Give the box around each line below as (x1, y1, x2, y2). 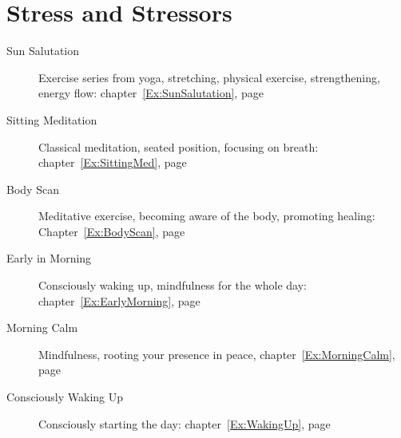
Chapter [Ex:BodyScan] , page (38, 223, 185, 239)
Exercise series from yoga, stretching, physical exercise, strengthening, (38, 69, 380, 85)
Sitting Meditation (6, 111, 97, 128)
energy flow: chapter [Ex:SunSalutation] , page (38, 85, 264, 101)
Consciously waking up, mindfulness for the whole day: (38, 277, 307, 294)
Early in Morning (6, 250, 92, 266)
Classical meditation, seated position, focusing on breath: (38, 138, 319, 155)
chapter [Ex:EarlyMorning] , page (38, 292, 200, 309)
